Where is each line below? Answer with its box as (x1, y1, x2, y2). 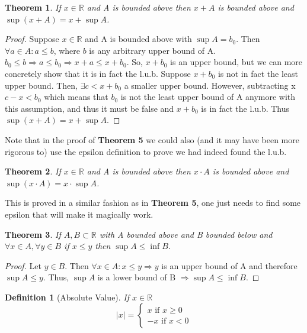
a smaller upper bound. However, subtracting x (124, 79, 296, 91)
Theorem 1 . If (5, 1, 61, 13)
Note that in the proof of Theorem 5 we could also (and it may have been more (5, 133, 299, 146)
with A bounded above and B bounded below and (99, 228, 273, 240)
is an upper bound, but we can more (170, 56, 303, 68)
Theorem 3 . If (5, 228, 61, 240)
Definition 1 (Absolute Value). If (5, 290, 130, 303)
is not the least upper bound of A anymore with (120, 90, 296, 103)
